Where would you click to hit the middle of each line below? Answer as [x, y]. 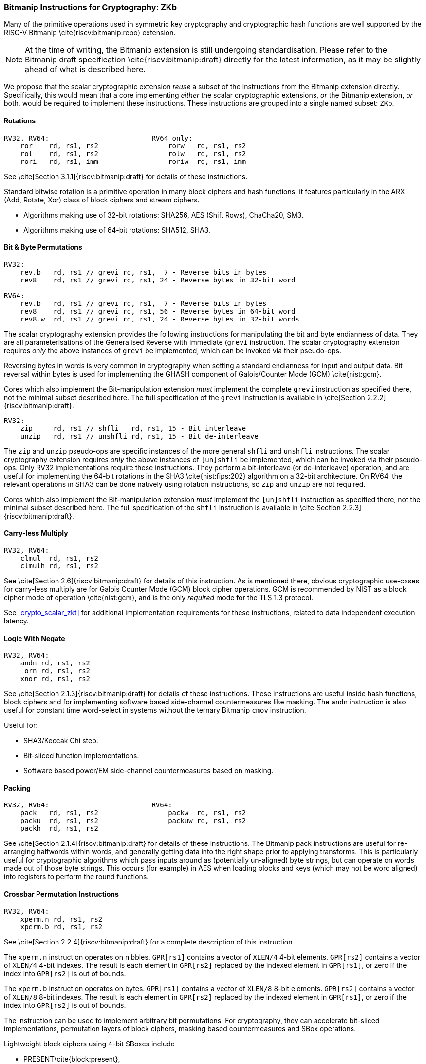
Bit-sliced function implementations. [81, 756]
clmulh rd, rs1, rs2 [59, 566]
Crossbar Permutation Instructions [61, 894]
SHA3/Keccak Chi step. [61, 741]
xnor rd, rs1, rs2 [55, 679]
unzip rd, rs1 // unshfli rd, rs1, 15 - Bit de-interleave [139, 436]
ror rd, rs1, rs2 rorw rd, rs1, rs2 [133, 146]
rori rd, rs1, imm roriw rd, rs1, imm [133, 161]
